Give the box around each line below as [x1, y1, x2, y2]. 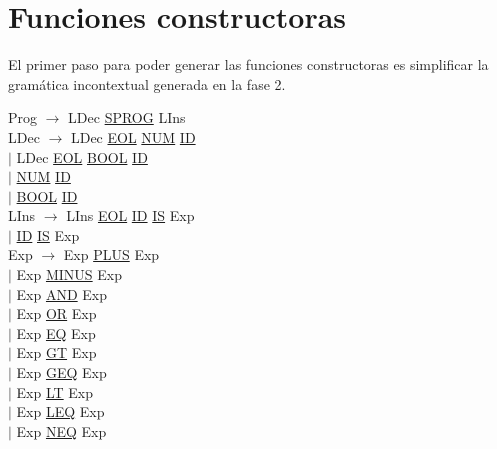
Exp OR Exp [16, 303, 97, 324]
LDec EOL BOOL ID [16, 146, 148, 167]
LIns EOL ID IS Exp [66, 205, 195, 226]
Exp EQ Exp [16, 322, 96, 343]
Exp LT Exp [16, 381, 94, 402]
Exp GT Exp [16, 342, 97, 363]
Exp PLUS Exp [63, 244, 160, 265]
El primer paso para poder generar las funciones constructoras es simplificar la [8, 54, 489, 75]
